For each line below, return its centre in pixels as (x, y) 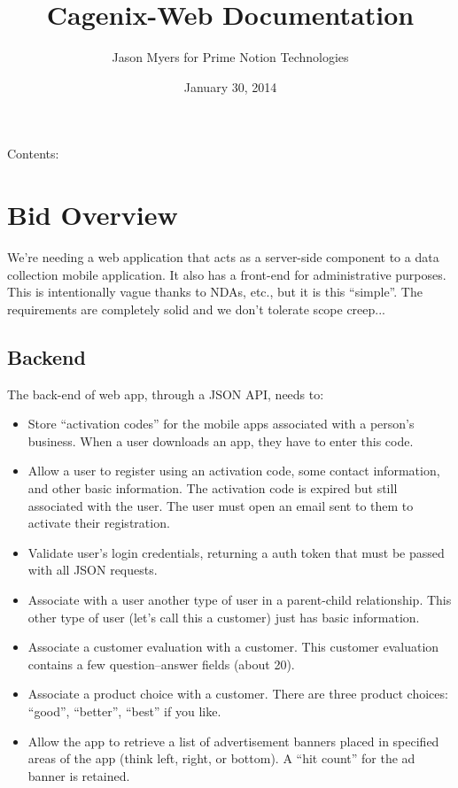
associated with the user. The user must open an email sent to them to (221, 505)
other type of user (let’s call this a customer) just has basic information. (224, 617)
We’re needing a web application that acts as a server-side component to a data (223, 257)
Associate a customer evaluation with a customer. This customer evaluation (233, 647)
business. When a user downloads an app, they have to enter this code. (221, 440)
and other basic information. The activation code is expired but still (213, 487)
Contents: (33, 154)
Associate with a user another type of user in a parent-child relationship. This (240, 599)
